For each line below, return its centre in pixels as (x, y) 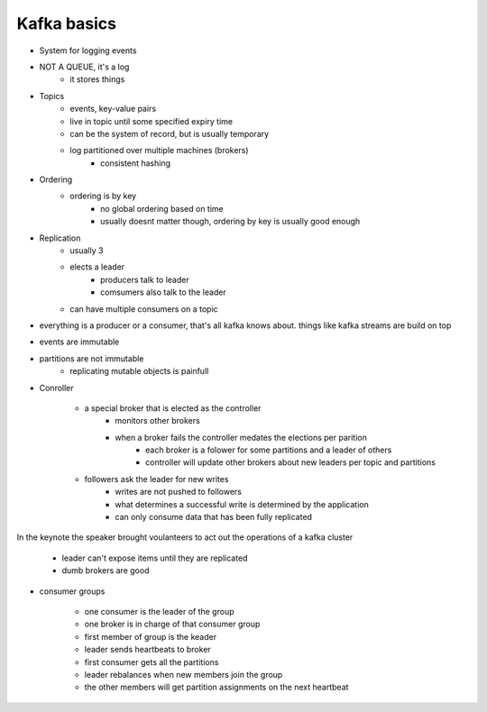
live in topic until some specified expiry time (152, 121)
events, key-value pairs (113, 109)
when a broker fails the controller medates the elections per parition (241, 437)
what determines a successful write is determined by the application (242, 504)
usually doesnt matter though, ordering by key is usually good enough (230, 222)
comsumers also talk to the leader (164, 292)
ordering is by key (103, 196)
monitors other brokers (157, 421)
